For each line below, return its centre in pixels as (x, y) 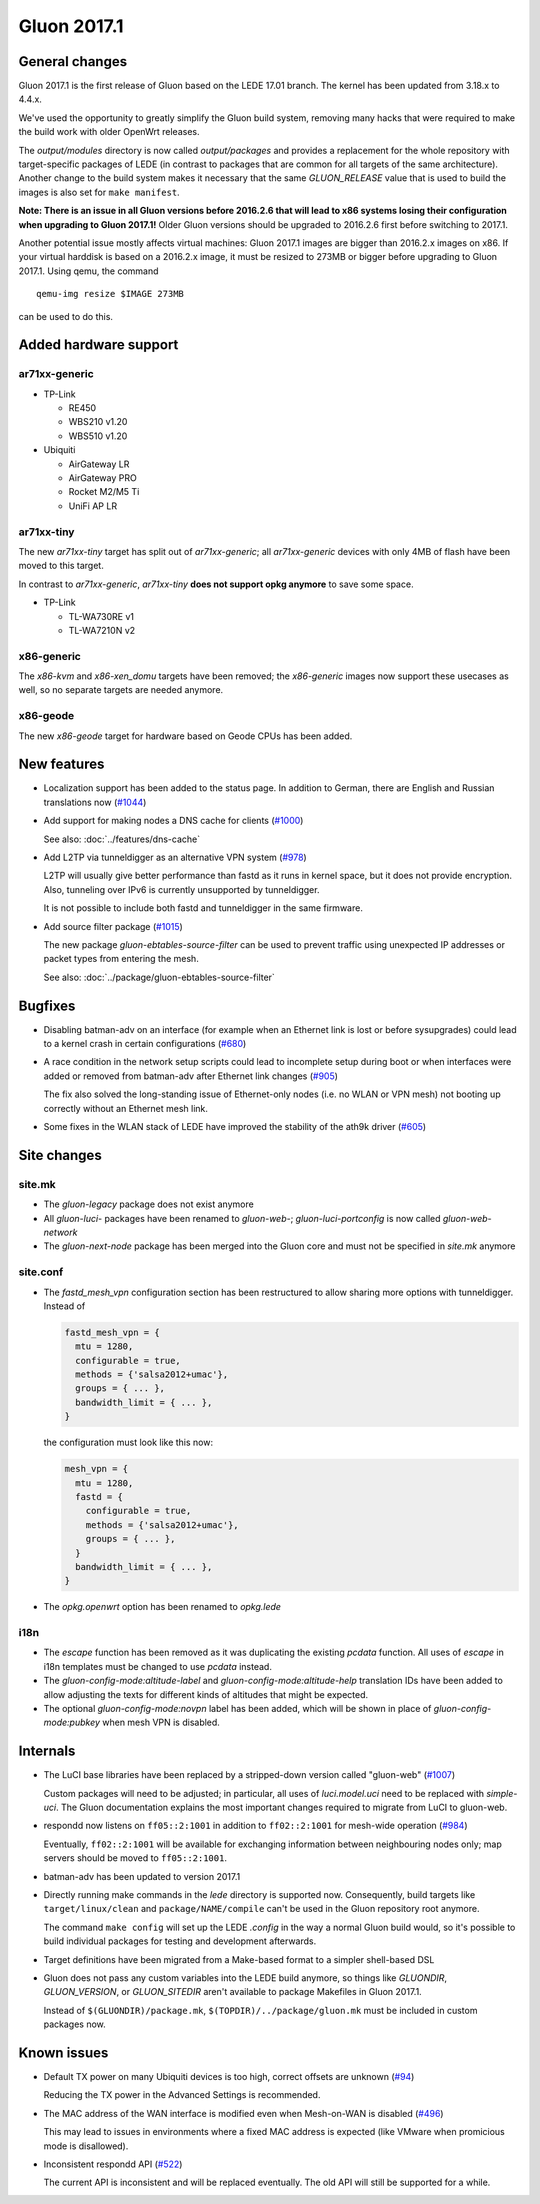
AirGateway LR (99, 464)
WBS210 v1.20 (98, 422)
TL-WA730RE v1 (101, 616)
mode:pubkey (71, 1722)
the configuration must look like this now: (128, 1442)
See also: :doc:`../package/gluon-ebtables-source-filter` (159, 977)
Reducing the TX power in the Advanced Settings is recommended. (182, 2095)
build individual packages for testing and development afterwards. (180, 1941)
